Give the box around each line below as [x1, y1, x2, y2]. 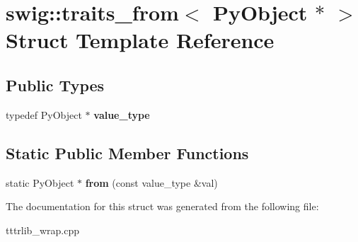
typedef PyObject [6, 107, 82, 122]
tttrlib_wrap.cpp [6, 222, 79, 237]
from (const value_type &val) [85, 175, 218, 190]
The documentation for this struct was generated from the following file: [6, 199, 319, 214]
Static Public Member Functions [6, 142, 249, 163]
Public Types [6, 74, 105, 96]
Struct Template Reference [6, 25, 275, 54]
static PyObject [6, 175, 74, 190]
